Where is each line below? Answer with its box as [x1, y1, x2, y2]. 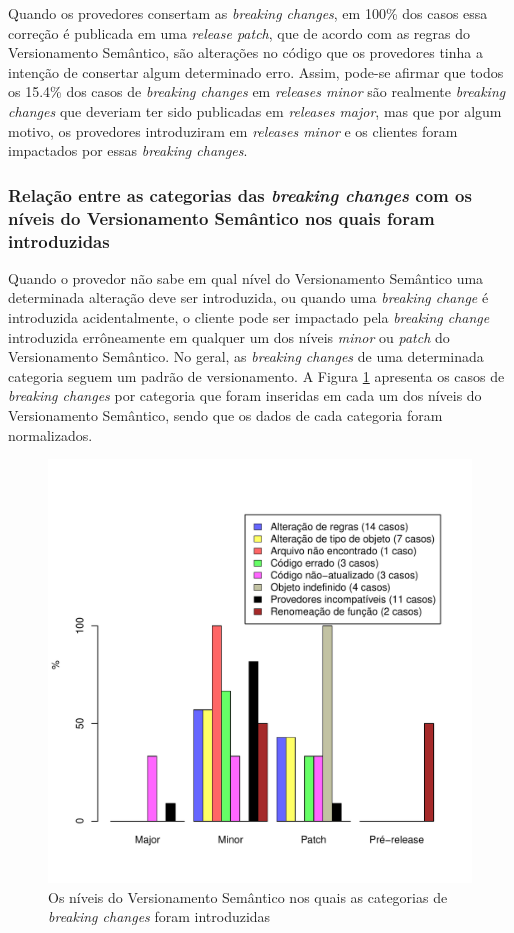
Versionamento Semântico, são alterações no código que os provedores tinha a [8, 42, 483, 63]
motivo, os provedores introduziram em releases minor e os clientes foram [8, 120, 458, 141]
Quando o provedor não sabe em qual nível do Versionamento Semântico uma [8, 267, 484, 288]
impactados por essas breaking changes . [8, 140, 248, 161]
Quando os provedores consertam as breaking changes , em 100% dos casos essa [8, 3, 488, 23]
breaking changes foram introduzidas [48, 906, 271, 927]
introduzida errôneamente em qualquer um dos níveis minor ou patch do [8, 326, 450, 347]
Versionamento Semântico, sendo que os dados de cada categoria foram [8, 404, 443, 425]
